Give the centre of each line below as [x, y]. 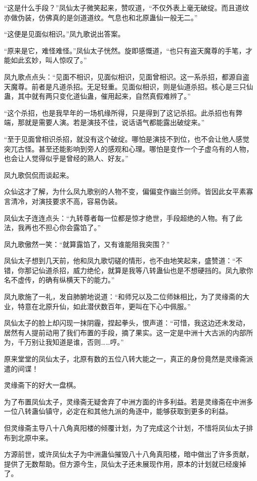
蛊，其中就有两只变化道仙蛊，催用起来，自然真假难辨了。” [97, 96]
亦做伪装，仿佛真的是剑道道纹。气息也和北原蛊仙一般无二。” [101, 17]
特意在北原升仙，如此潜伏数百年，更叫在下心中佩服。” [104, 306]
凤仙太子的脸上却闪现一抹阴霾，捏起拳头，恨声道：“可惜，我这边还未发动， [127, 323]
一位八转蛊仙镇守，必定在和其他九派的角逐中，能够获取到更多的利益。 [118, 411]
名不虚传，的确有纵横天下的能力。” [59, 280]
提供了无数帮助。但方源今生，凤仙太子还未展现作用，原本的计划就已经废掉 [125, 463]
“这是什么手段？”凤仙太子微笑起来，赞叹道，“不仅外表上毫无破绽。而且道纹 [127, 7]
